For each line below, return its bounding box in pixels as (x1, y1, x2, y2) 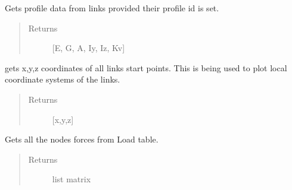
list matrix (52, 173, 91, 185)
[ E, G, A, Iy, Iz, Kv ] (52, 42, 125, 54)
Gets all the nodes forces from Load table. (5, 133, 159, 145)
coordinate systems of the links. (5, 73, 120, 85)
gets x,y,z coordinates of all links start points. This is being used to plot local (5, 61, 287, 74)
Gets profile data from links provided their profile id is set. (5, 2, 219, 14)
